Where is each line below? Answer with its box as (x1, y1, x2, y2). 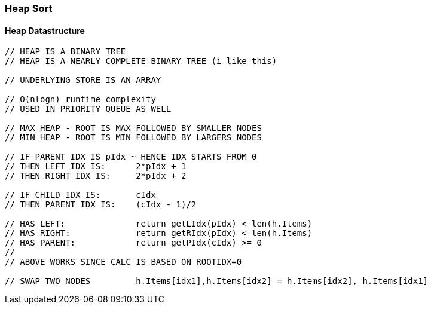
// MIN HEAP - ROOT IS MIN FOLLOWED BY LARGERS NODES (5, 133, 262, 143)
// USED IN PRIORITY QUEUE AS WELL (5, 104, 172, 114)
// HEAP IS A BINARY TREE (5, 47, 126, 57)
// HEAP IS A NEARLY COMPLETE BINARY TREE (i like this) (5, 56, 277, 66)
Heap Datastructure (5, 25, 85, 36)
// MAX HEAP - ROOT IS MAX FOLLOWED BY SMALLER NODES (5, 123, 262, 133)
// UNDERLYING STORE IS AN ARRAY (5, 75, 161, 85)
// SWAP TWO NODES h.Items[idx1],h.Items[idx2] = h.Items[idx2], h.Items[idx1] (5, 276, 429, 286)
